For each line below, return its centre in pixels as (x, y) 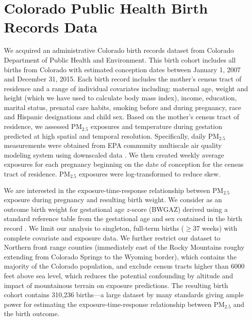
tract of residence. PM (37, 174)
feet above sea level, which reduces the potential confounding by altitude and (118, 275)
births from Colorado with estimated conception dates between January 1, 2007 (122, 69)
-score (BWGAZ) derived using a (179, 209)
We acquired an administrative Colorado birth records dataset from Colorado (119, 50)
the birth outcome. (32, 313)
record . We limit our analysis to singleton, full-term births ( (94, 228)
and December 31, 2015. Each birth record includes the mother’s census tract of (123, 79)
